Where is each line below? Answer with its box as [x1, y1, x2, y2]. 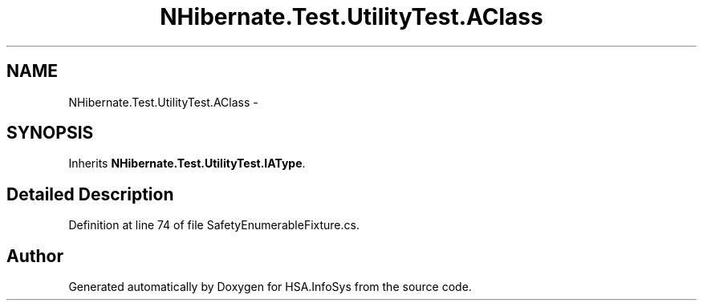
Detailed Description [6, 184, 174, 204]
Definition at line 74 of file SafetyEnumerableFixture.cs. [68, 218, 360, 232]
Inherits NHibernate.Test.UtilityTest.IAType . [68, 156, 306, 171]
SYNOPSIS [6, 123, 94, 143]
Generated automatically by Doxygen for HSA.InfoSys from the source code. [68, 280, 472, 294]
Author [6, 245, 63, 266]
